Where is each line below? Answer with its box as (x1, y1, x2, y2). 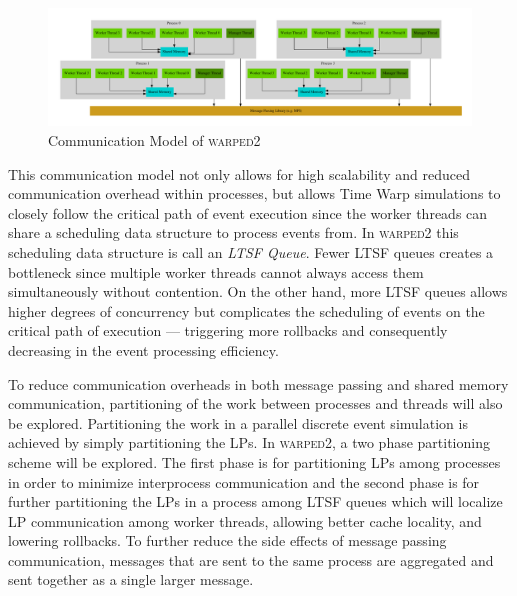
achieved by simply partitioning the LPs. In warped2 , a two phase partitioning (8, 432, 490, 453)
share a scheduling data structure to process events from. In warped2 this (8, 222, 459, 243)
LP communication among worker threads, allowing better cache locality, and (8, 510, 482, 531)
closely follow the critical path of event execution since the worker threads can (8, 202, 488, 223)
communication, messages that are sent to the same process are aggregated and (8, 549, 494, 570)
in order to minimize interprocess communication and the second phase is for (8, 471, 480, 492)
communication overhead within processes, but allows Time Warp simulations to (8, 183, 501, 204)
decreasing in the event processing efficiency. (8, 339, 279, 360)
